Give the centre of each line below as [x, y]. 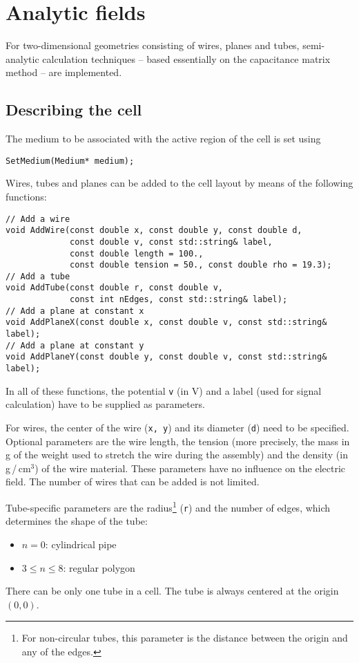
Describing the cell [74, 110]
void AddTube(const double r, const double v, [114, 288]
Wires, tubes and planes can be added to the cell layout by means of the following [179, 183]
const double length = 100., [137, 253]
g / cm [18, 468]
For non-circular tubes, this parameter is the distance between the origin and [185, 638]
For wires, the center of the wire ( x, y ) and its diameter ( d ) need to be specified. [177, 427]
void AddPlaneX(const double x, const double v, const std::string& [166, 323]
